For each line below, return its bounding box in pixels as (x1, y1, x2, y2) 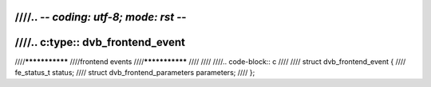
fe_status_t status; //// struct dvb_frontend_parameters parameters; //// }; (14, 67, 255, 77)
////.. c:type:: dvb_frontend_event (14, 36, 186, 49)
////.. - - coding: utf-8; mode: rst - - (14, 10, 187, 24)
